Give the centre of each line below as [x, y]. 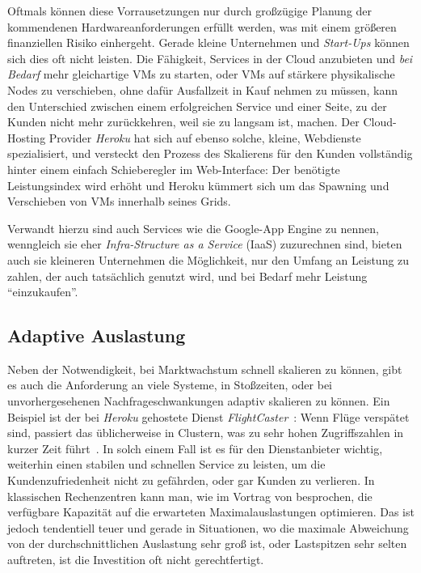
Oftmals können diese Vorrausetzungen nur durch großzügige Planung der [190, 11]
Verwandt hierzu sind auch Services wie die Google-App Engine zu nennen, [193, 228]
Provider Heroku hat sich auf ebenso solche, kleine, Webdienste [205, 137]
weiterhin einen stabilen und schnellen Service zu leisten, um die [166, 464]
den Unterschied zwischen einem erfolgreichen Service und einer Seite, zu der [197, 106]
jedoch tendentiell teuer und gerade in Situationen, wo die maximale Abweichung [208, 527]
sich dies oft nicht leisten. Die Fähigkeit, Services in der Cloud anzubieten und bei [210, 58]
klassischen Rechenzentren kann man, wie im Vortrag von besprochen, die [190, 496]
